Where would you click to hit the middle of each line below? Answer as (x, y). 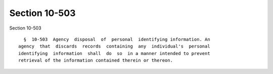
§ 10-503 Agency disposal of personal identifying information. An (117, 39)
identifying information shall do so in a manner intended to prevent (114, 53)
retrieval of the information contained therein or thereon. (96, 60)
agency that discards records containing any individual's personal (114, 46)
